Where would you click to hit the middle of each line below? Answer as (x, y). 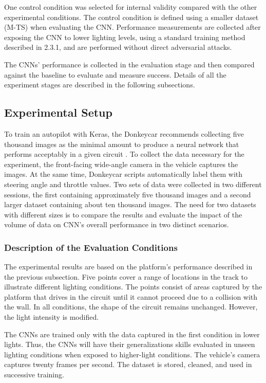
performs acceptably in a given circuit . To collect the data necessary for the (124, 154)
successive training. (34, 375)
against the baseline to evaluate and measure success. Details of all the (115, 74)
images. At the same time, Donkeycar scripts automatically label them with (123, 174)
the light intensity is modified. (52, 317)
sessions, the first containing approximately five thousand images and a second (128, 194)
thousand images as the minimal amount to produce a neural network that (122, 144)
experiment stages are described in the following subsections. (100, 85)
